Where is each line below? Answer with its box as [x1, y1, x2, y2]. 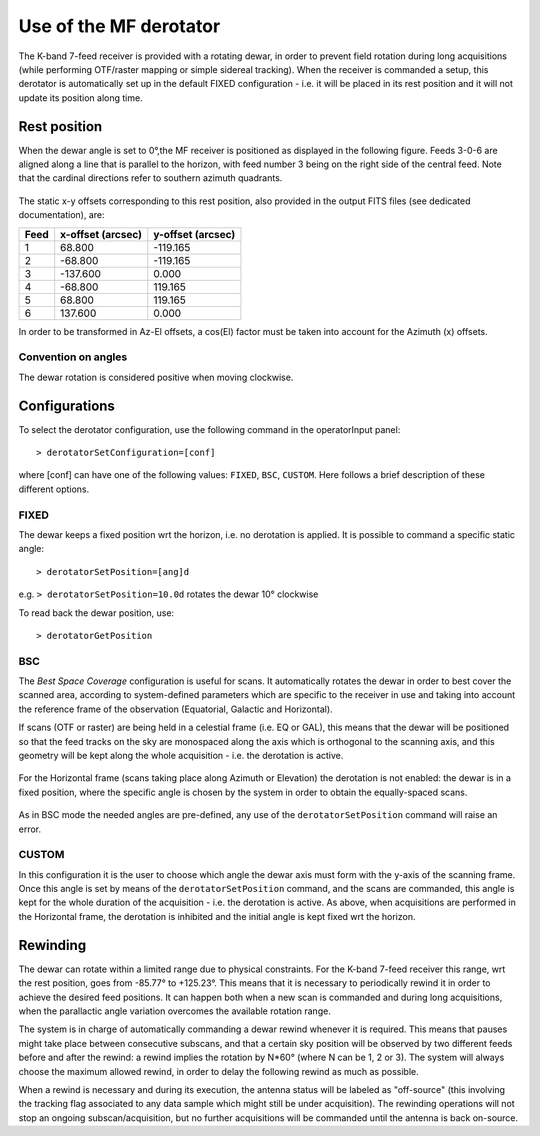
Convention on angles [18, 350, 128, 364]
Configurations [18, 397, 115, 414]
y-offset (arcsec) [153, 227, 236, 241]
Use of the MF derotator [18, 15, 221, 37]
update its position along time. [18, 91, 144, 104]
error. [18, 823, 42, 835]
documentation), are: [18, 209, 105, 221]
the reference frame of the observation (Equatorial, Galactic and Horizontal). [18, 703, 334, 715]
